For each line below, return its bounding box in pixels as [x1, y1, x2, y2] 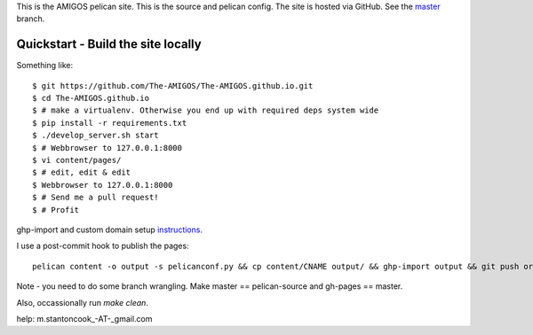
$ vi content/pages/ [32, 155, 122, 166]
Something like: [16, 60, 74, 71]
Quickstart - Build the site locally [16, 36, 202, 52]
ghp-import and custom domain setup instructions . [16, 224, 203, 235]
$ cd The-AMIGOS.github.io [32, 93, 150, 104]
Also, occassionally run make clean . [16, 297, 148, 308]
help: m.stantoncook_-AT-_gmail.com [16, 313, 153, 323]
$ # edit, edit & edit [32, 167, 131, 177]
